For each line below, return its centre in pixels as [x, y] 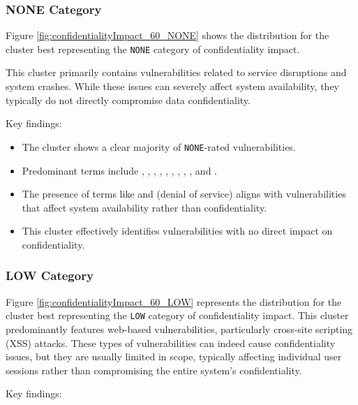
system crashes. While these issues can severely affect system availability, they [172, 86]
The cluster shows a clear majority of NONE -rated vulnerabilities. [159, 146]
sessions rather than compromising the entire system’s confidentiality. [154, 370]
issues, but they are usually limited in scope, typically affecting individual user [174, 356]
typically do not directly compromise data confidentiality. [128, 100]
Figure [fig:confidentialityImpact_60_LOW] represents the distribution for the [174, 301]
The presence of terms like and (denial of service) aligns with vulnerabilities [184, 194]
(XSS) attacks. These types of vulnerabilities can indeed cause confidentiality [171, 343]
